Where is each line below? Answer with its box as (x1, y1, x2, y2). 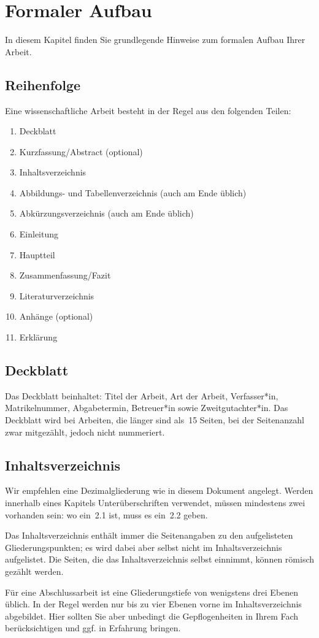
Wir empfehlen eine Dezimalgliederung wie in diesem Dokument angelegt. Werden (5, 484, 313, 497)
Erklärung (19, 331, 58, 344)
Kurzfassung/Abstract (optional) (19, 145, 143, 158)
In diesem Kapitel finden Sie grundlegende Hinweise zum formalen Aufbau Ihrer (5, 33, 306, 46)
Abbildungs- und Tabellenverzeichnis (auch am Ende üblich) (19, 186, 247, 199)
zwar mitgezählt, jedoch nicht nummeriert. (5, 425, 165, 438)
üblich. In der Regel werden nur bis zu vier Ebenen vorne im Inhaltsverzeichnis (5, 598, 302, 610)
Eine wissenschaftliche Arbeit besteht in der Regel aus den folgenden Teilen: (5, 104, 291, 117)
